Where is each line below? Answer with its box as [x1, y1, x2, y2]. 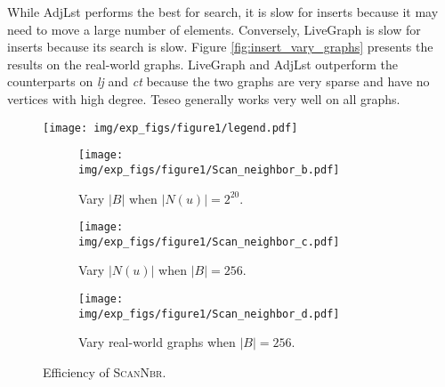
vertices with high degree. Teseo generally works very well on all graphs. [7, 89, 400, 108]
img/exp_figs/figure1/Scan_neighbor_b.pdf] [78, 163, 340, 176]
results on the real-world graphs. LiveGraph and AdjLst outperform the [7, 54, 398, 73]
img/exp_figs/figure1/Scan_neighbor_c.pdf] [78, 235, 340, 248]
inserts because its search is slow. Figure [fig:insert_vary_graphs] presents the [7, 37, 433, 56]
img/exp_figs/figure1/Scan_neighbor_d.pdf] [78, 307, 340, 320]
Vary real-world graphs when [78, 333, 236, 351]
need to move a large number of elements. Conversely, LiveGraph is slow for [7, 20, 421, 38]
